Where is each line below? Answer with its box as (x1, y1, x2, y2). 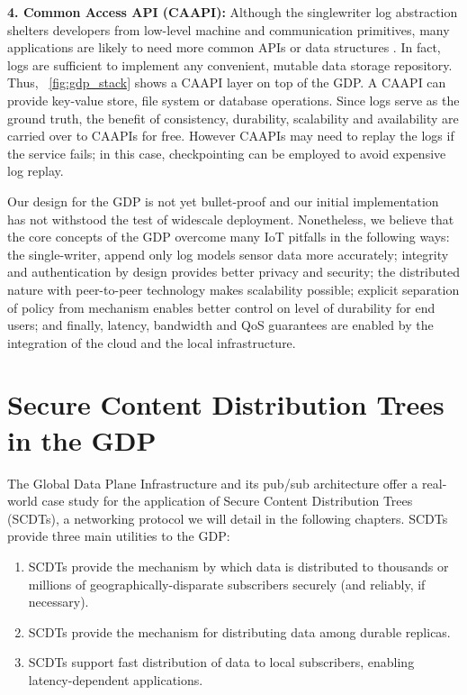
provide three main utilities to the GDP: (7, 526, 230, 545)
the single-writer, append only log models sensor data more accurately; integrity (7, 244, 449, 263)
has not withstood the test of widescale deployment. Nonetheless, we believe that (7, 209, 454, 228)
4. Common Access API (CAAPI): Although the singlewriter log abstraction (7, 3, 458, 21)
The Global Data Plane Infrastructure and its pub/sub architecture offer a (7, 473, 418, 492)
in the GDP (7, 421, 157, 458)
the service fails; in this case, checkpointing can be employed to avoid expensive (7, 143, 446, 162)
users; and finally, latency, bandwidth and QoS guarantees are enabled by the (7, 315, 434, 334)
